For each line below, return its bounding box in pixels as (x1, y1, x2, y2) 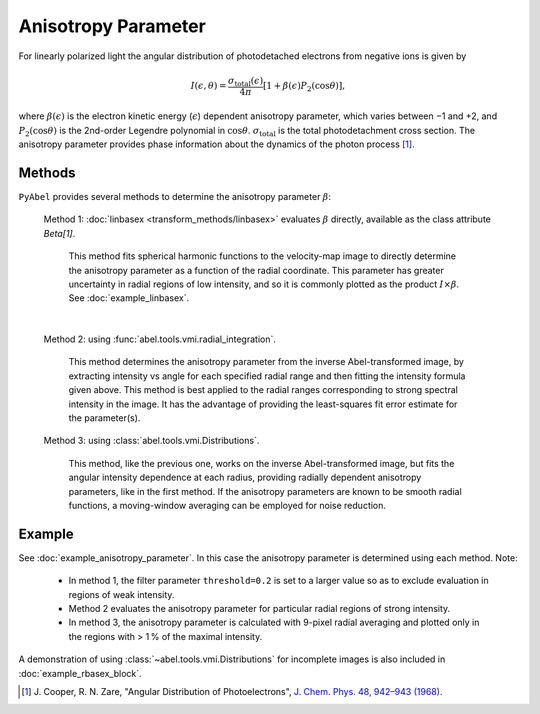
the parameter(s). (68, 412, 141, 424)
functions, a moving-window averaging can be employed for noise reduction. (68, 500, 387, 511)
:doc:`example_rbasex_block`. (18, 667, 142, 679)
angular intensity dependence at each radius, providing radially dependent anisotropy (68, 471, 422, 484)
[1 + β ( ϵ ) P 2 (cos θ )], (262, 80, 345, 94)
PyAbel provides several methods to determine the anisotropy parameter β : (18, 190, 332, 202)
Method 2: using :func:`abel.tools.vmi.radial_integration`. (43, 333, 277, 345)
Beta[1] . (43, 227, 76, 239)
